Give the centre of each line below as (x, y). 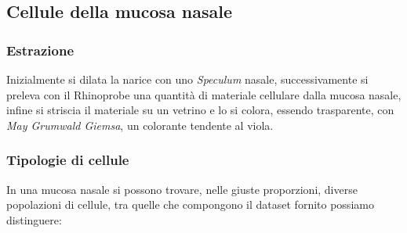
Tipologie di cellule (68, 160)
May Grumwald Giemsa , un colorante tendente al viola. (140, 125)
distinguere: (34, 219)
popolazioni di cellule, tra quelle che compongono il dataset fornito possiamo (190, 204)
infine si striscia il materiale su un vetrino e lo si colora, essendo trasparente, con (200, 110)
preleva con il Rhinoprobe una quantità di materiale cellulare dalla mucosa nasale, (204, 94)
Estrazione (40, 50)
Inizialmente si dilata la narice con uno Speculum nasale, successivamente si (187, 79)
